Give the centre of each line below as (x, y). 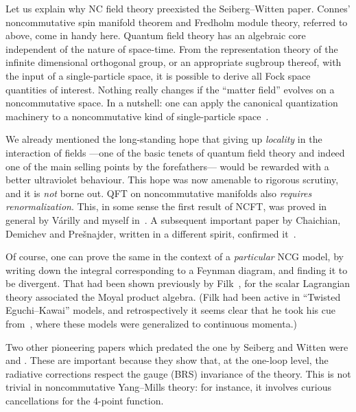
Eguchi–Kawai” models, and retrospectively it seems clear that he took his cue (170, 310)
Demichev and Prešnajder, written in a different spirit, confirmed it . (151, 233)
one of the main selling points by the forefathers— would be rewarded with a (167, 166)
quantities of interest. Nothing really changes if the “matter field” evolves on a (170, 89)
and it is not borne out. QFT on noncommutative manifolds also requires (159, 193)
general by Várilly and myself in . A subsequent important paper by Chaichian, (173, 219)
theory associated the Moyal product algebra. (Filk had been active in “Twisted (173, 296)
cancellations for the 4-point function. (85, 401)
